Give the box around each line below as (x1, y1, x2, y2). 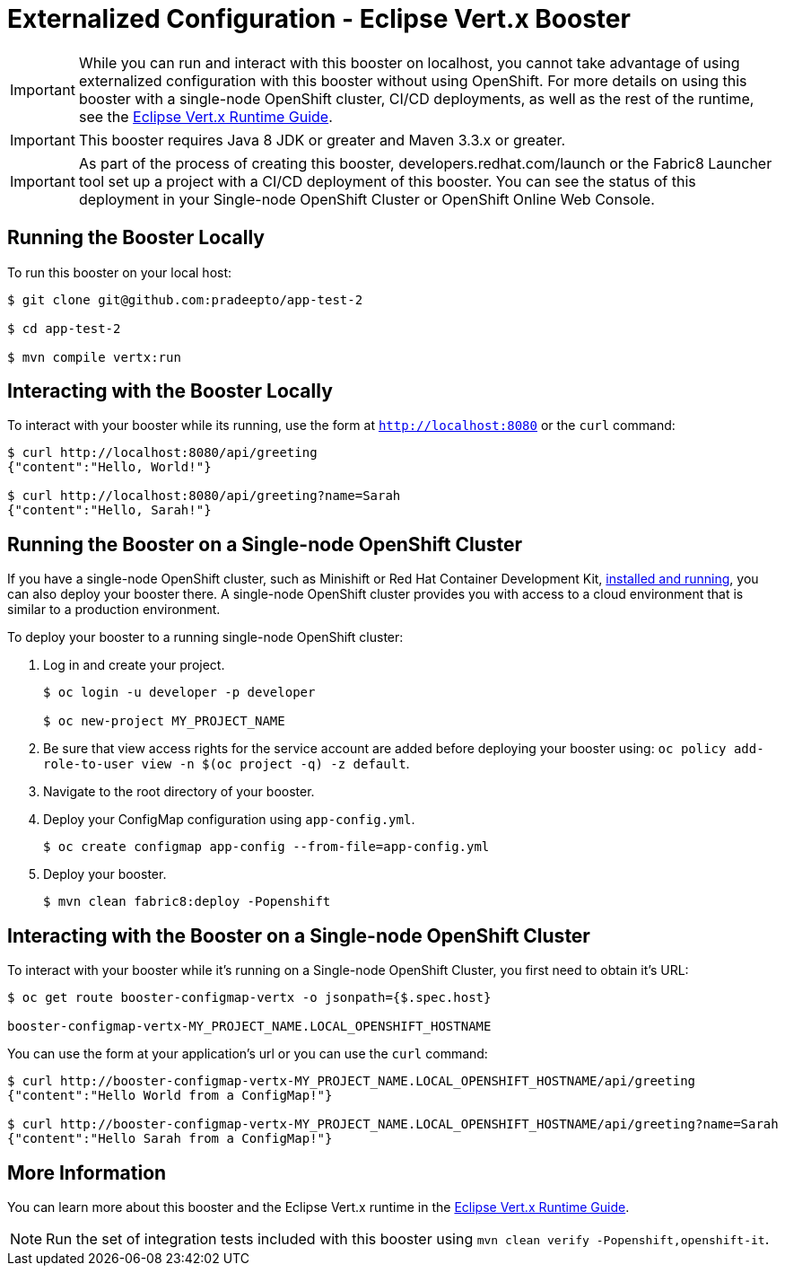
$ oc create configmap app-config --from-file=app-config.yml (43, 839, 490, 855)
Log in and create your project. (43, 657, 225, 673)
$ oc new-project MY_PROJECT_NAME (43, 714, 285, 729)
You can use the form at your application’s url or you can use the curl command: (7, 1046, 488, 1062)
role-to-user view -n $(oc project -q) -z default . (43, 756, 410, 772)
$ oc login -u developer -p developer (43, 685, 316, 700)
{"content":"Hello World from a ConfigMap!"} (7, 1088, 333, 1103)
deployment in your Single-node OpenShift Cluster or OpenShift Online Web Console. (78, 189, 655, 208)
